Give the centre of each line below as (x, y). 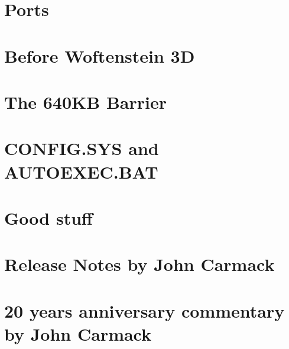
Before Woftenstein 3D (100, 55)
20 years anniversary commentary (144, 310)
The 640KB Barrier (85, 101)
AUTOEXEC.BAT (81, 171)
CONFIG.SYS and (82, 148)
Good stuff (48, 217)
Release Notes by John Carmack (139, 264)
